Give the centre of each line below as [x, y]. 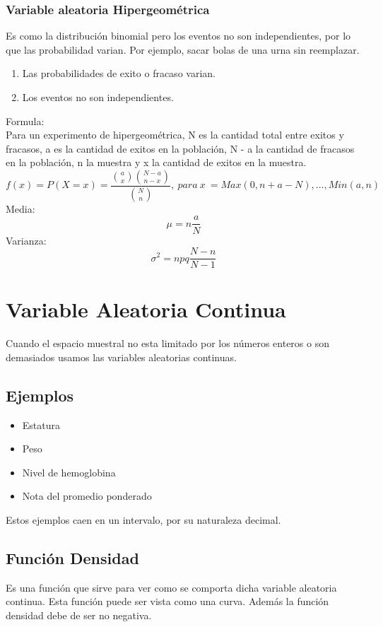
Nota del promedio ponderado [87, 496]
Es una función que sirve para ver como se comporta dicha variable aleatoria [171, 587]
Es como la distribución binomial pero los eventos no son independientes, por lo [178, 36]
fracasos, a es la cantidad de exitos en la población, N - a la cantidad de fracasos [180, 148]
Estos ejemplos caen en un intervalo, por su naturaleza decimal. [143, 520]
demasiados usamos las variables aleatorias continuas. [121, 357]
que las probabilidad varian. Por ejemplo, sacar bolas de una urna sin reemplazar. [183, 49]
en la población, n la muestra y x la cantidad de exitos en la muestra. [156, 162]
